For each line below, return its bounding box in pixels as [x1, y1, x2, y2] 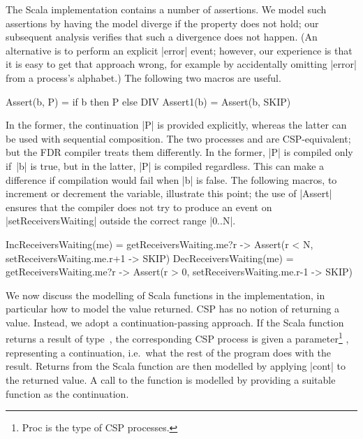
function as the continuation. [6, 386, 129, 401]
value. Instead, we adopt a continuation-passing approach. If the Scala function [6, 315, 344, 329]
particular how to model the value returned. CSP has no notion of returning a [6, 301, 340, 316]
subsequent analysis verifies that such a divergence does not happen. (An [6, 29, 318, 44]
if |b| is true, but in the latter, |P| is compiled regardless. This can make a [6, 158, 325, 173]
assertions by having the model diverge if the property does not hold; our [6, 15, 319, 30]
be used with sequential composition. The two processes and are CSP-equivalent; [6, 131, 351, 145]
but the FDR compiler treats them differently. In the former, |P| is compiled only [6, 145, 353, 159]
